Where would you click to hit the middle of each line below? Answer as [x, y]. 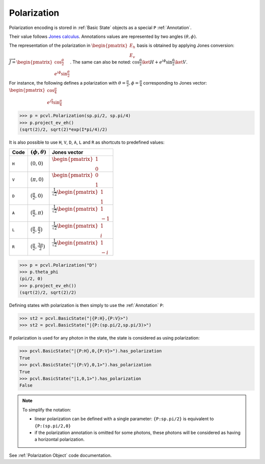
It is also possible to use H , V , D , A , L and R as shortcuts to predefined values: [87, 142]
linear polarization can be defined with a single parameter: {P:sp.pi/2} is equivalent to [124, 419]
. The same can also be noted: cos [105, 62]
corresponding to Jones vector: [175, 83]
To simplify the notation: [47, 410]
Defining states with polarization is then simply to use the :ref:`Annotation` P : [86, 306]
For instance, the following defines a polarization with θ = [67, 83]
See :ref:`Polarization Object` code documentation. [60, 455]
